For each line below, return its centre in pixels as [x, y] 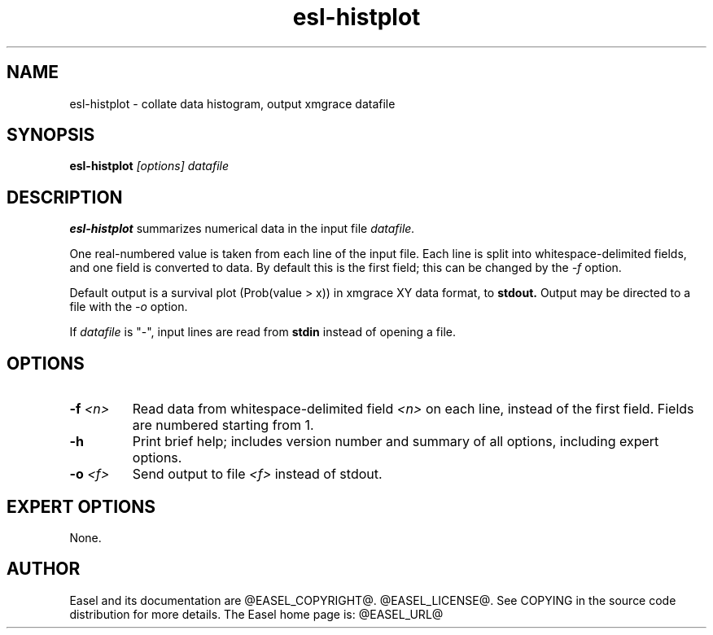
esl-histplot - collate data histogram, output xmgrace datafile [232, 103]
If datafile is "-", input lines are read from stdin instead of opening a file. [262, 332]
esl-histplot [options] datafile [149, 166]
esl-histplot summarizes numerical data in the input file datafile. [242, 229]
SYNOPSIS [51, 135]
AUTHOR [44, 569]
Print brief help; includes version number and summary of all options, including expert [396, 442]
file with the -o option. [129, 307]
